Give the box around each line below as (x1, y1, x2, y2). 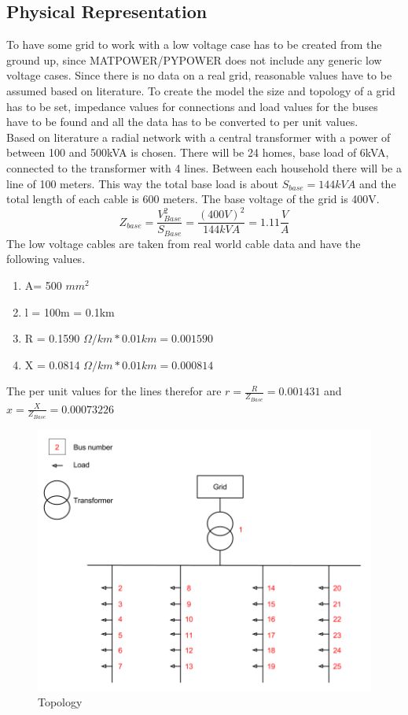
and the (358, 175, 396, 191)
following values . (6, 250, 86, 267)
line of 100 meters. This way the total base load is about (6, 175, 279, 191)
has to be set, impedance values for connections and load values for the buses (6, 98, 378, 114)
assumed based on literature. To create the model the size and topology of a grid (6, 82, 395, 98)
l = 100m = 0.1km (24, 303, 115, 320)
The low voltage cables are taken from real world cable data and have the (6, 235, 361, 251)
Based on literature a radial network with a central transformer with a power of (6, 128, 391, 145)
